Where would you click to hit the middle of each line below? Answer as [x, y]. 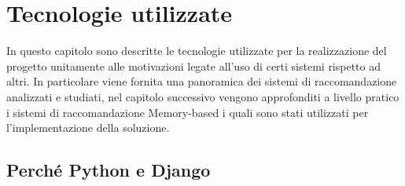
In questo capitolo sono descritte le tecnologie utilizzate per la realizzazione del [197, 51]
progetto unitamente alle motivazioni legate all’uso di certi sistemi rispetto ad [194, 66]
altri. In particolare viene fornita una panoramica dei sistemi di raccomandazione [202, 81]
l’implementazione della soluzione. [88, 128]
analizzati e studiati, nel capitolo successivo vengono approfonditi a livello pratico [203, 96]
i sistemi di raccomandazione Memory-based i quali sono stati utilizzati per [188, 112]
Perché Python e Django [109, 170]
